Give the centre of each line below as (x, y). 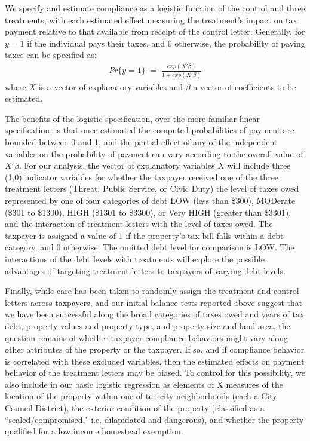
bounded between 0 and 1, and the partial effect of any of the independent (141, 142)
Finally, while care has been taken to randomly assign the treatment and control (152, 291)
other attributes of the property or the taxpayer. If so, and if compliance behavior (155, 349)
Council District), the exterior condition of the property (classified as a (135, 408)
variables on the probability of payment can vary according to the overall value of (154, 153)
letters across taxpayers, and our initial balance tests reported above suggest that (154, 302)
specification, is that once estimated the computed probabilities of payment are (150, 130)
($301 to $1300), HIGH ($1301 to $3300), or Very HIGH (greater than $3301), (148, 212)
